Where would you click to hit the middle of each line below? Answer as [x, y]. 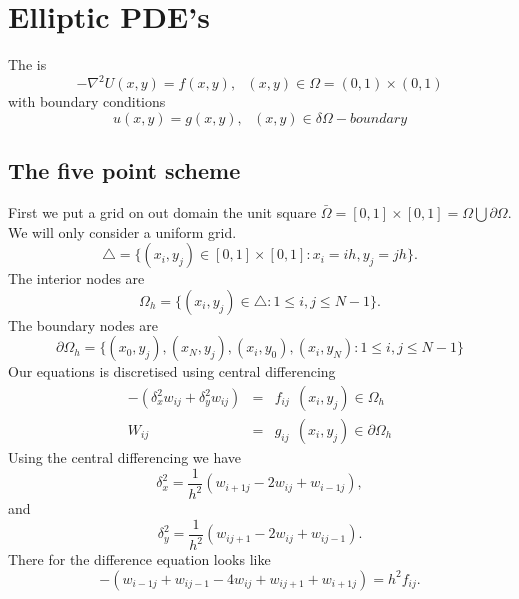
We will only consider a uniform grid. [122, 231]
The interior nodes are [76, 278]
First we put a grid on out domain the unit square [162, 212]
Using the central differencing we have [125, 457]
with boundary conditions [87, 101]
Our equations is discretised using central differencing [172, 371]
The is [27, 64]
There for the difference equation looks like [139, 559]
